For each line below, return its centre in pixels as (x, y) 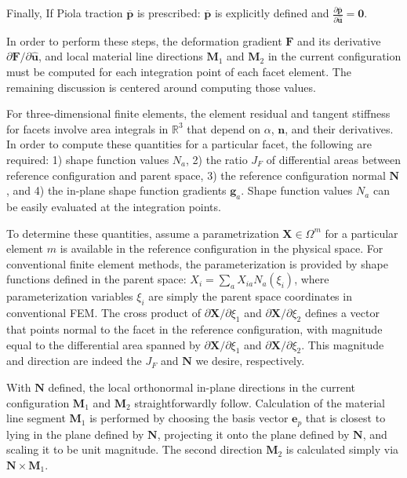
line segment (36, 418)
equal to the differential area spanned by (104, 344)
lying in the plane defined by (75, 434)
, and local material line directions (120, 56)
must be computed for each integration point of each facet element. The (179, 72)
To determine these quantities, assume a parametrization (143, 233)
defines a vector (342, 313)
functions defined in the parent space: (96, 279)
